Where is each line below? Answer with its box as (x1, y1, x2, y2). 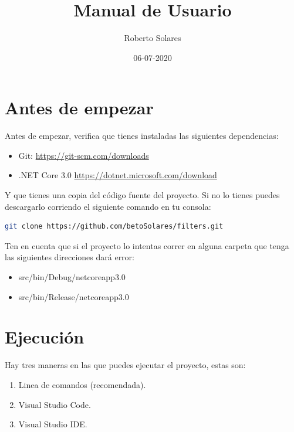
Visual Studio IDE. (18, 418, 87, 430)
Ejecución (5, 325, 85, 349)
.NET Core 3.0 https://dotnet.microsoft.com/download (18, 169, 217, 181)
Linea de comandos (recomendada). (18, 378, 146, 390)
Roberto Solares (124, 32, 181, 44)
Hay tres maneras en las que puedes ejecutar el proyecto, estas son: (5, 359, 246, 371)
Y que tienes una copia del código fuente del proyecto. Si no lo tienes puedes (5, 189, 280, 201)
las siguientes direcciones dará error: (5, 251, 134, 263)
